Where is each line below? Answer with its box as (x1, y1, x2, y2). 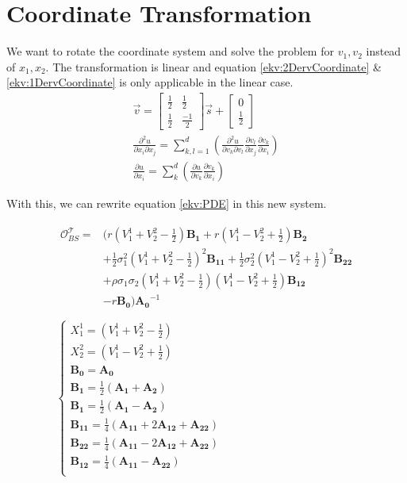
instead (366, 43, 401, 59)
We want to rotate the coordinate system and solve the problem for (6, 43, 334, 59)
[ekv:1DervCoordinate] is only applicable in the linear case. (6, 74, 294, 90)
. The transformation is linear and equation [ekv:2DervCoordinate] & (45, 58, 382, 75)
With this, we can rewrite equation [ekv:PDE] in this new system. (6, 194, 327, 211)
